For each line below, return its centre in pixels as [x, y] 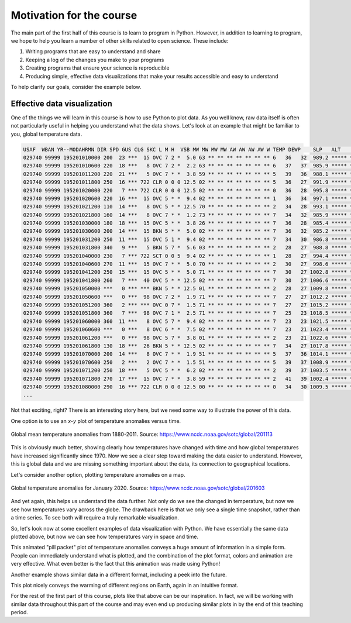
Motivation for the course [74, 15]
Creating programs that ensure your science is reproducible [97, 68]
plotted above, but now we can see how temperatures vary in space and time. [105, 536]
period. [20, 612]
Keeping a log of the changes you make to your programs [95, 60]
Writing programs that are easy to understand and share [93, 51]
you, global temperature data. [47, 134]
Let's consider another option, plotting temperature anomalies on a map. [98, 474]
